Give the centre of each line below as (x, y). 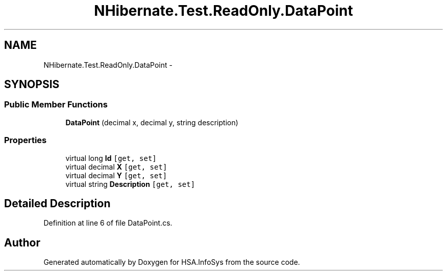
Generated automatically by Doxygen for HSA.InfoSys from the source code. (172, 262)
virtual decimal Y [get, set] (116, 175)
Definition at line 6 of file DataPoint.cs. (108, 223)
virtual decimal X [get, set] (116, 167)
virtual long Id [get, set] (111, 158)
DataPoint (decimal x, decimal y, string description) (152, 122)
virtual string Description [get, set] (130, 184)
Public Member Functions (56, 105)
